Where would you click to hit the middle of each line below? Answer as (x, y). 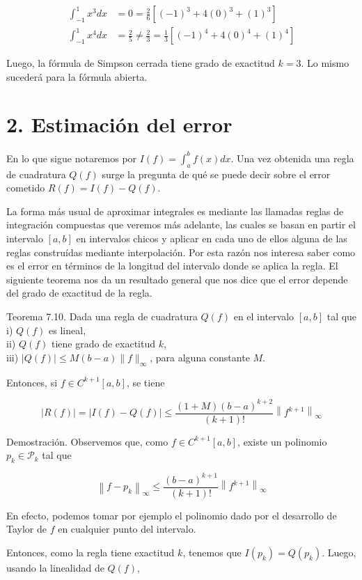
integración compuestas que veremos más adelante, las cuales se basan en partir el (181, 225)
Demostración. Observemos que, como (87, 441)
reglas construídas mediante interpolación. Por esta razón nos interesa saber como (181, 252)
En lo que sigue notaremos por (72, 158)
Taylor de (26, 529)
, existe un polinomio (282, 441)
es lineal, (68, 330)
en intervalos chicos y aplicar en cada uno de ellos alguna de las (212, 238)
